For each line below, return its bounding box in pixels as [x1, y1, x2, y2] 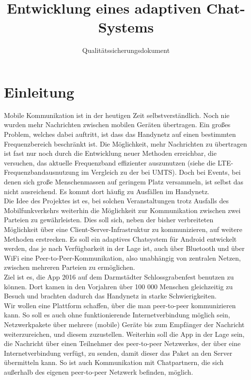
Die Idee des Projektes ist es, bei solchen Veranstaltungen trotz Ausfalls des [4, 196, 229, 206]
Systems [98, 17, 154, 37]
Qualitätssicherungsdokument [82, 45, 170, 55]
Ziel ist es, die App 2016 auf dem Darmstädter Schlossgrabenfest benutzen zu [4, 271, 234, 281]
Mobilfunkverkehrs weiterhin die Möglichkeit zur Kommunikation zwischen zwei [4, 205, 241, 215]
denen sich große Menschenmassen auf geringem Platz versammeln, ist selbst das [4, 177, 244, 186]
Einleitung [4, 82, 75, 101]
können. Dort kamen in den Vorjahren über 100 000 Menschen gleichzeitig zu [4, 281, 233, 291]
